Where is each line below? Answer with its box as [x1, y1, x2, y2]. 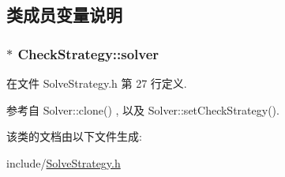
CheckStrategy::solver [17, 43, 159, 63]
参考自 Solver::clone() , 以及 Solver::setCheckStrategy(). [6, 101, 279, 118]
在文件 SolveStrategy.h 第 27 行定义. [6, 75, 187, 91]
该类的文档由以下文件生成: [6, 128, 142, 145]
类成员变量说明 [6, 2, 122, 27]
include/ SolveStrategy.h [6, 154, 121, 171]
